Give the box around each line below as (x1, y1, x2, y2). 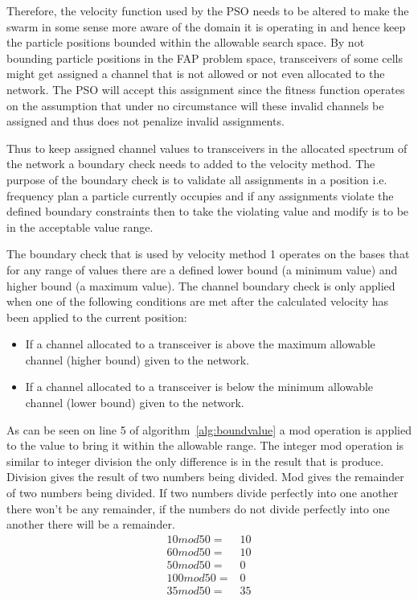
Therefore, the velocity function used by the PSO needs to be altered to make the (6, 2, 409, 19)
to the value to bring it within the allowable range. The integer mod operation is (6, 437, 404, 454)
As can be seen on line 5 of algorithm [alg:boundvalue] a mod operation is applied (6, 421, 412, 438)
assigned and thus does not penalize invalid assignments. (6, 113, 285, 130)
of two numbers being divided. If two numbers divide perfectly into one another (6, 484, 399, 501)
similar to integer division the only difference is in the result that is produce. (6, 452, 384, 469)
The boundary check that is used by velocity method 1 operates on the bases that (6, 245, 410, 262)
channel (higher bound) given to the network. (25, 351, 249, 368)
